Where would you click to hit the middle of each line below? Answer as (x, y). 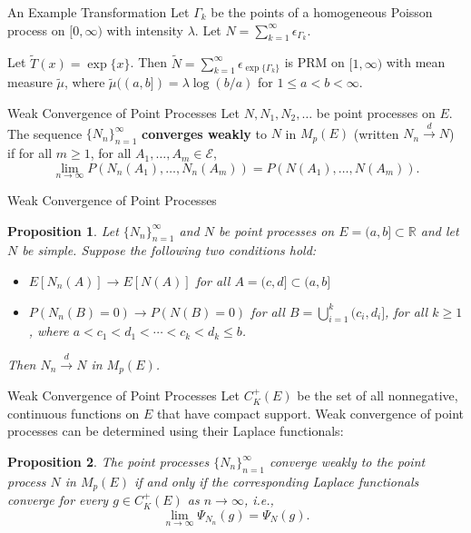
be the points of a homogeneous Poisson (322, 12)
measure (30, 82)
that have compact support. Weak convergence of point (310, 413)
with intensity (145, 30)
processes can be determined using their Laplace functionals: (176, 431)
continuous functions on (74, 413)
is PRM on (314, 62)
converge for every (58, 500)
